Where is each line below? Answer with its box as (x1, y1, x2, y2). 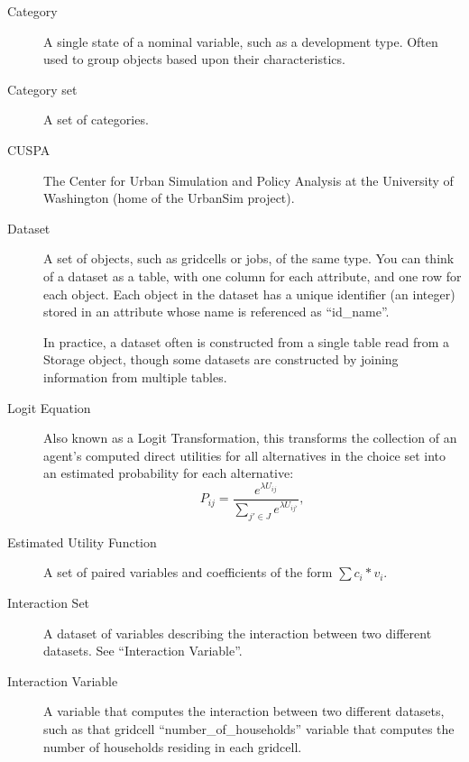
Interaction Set (7, 593, 90, 612)
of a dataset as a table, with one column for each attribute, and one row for (43, 266, 462, 285)
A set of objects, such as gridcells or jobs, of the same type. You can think (43, 249, 455, 268)
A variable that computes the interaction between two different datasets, (43, 702, 445, 721)
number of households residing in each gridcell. (43, 737, 302, 756)
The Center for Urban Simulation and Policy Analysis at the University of (43, 170, 454, 189)
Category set (7, 79, 78, 98)
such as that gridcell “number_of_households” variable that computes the (43, 720, 455, 739)
